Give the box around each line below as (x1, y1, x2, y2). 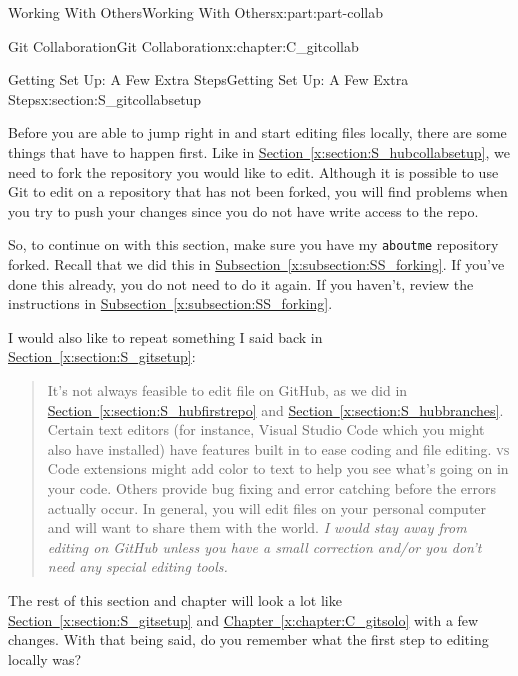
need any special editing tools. (47, 556, 228, 577)
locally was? (8, 648, 82, 669)
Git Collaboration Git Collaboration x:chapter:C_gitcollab (8, 35, 359, 56)
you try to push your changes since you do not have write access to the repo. (8, 200, 479, 221)
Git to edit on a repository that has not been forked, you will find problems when (8, 181, 508, 202)
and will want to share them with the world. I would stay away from (47, 517, 467, 538)
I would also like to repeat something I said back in (8, 326, 323, 347)
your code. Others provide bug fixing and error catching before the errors (47, 477, 496, 498)
